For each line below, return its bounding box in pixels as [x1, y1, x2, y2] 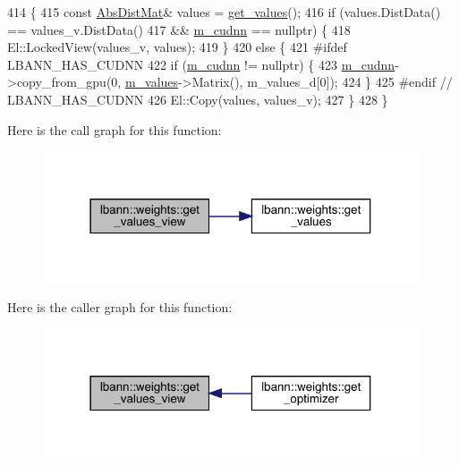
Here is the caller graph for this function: [7, 297, 233, 316]
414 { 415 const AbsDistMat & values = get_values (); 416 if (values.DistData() [7, 3, 441, 21]
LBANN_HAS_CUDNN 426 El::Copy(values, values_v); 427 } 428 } [7, 89, 388, 108]
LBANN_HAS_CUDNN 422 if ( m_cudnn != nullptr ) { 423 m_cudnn [7, 55, 395, 73]
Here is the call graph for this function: [7, 120, 222, 139]
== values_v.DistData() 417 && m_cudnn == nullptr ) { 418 [7, 20, 351, 38]
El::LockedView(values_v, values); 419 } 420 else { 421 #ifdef [7, 38, 347, 56]
